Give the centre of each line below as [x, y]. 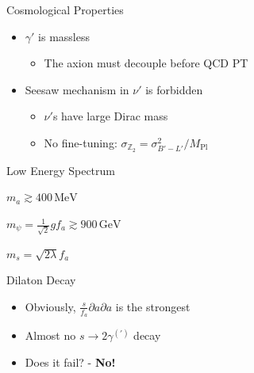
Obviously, [50, 306]
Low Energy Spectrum [61, 170]
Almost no [50, 335]
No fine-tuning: [81, 142]
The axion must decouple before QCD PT [146, 63]
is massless [64, 36]
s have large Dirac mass [110, 116]
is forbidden [174, 89]
